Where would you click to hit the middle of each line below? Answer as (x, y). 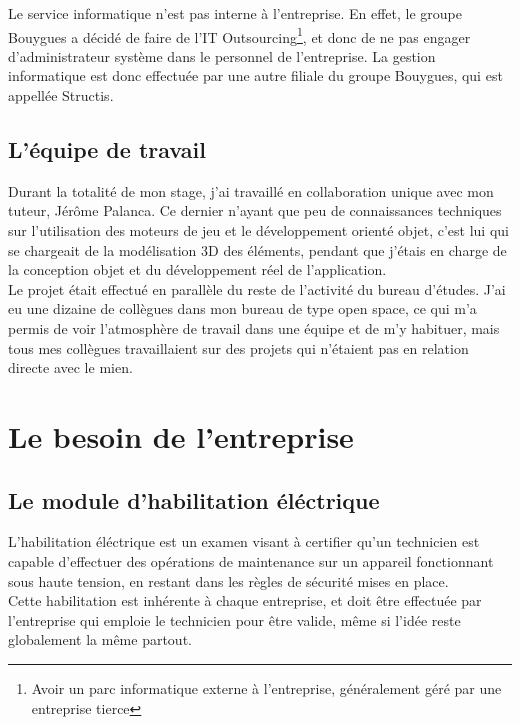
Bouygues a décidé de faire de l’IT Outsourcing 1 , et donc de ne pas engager (239, 35)
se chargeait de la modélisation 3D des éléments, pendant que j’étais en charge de (257, 249)
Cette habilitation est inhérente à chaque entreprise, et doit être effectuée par (245, 600)
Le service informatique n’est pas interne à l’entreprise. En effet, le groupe (235, 13)
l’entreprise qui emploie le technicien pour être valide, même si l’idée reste (234, 619)
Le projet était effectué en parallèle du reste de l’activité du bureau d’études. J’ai (257, 288)
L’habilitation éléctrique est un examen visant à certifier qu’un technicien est (244, 541)
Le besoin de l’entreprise (181, 435)
